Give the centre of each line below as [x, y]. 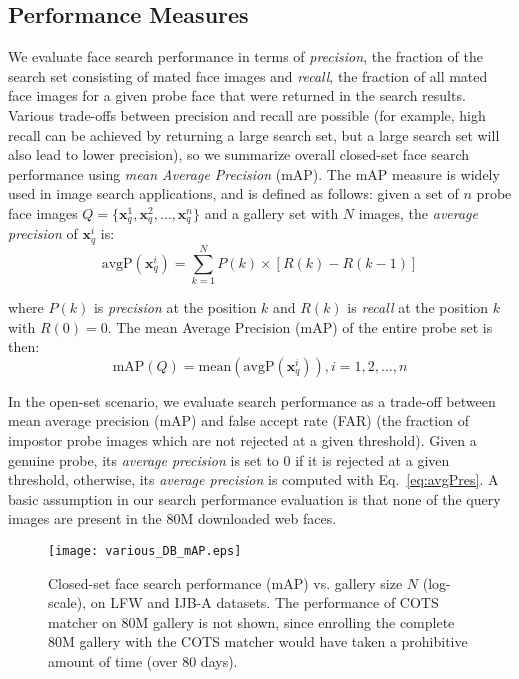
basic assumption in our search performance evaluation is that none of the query [254, 498]
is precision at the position [175, 306]
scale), [67, 602]
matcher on [82, 621]
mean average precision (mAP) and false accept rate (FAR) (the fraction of [238, 420]
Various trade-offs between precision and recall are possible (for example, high [247, 114]
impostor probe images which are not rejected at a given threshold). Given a [242, 439]
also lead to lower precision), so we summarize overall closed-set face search [239, 154]
